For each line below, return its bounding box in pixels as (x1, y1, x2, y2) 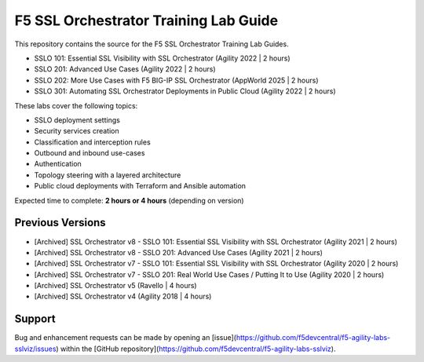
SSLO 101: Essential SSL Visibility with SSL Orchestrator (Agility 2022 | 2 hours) (34, 53, 291, 63)
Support (14, 313, 56, 326)
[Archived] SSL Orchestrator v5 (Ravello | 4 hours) (34, 281, 197, 291)
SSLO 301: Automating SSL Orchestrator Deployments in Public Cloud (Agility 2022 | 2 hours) (34, 86, 337, 96)
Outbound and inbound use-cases (34, 148, 145, 158)
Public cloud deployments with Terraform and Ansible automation (34, 181, 247, 191)
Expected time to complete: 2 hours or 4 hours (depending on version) (14, 196, 244, 205)
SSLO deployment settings (34, 115, 121, 125)
